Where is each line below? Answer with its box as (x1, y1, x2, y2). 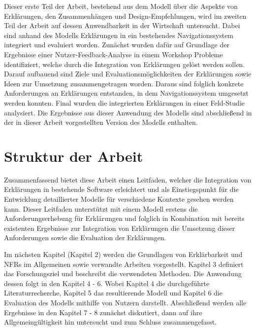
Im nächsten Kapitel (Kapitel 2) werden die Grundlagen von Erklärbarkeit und (4, 249, 243, 259)
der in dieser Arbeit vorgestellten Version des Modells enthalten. (4, 117, 198, 127)
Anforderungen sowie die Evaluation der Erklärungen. (4, 232, 166, 243)
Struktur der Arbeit (4, 146, 143, 166)
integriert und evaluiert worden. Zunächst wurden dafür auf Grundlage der (4, 39, 229, 50)
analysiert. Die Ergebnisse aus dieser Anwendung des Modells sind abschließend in (4, 107, 252, 117)
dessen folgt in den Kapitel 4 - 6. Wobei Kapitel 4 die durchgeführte (4, 278, 210, 288)
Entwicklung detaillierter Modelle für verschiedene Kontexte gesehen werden (4, 194, 234, 204)
